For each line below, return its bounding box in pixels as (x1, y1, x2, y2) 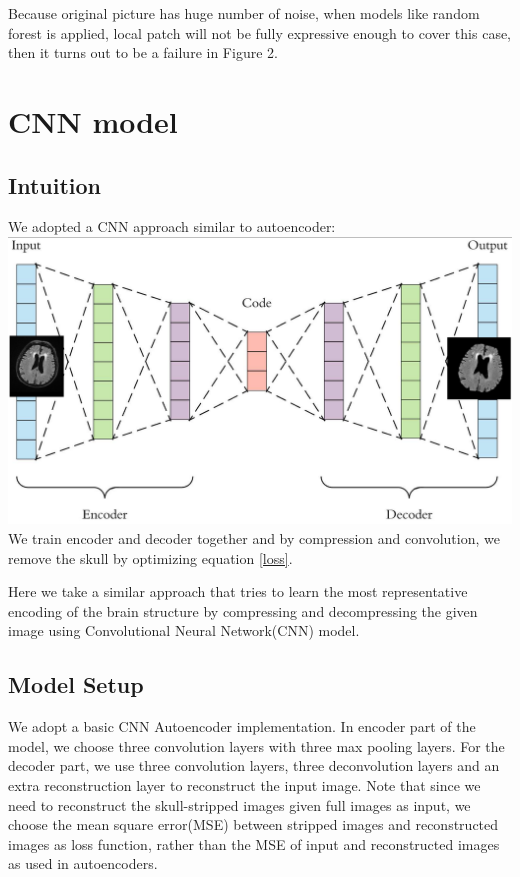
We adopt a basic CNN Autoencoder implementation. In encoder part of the (8, 716, 476, 737)
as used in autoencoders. (8, 853, 158, 874)
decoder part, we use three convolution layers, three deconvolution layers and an (8, 755, 500, 776)
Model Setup (8, 669, 144, 700)
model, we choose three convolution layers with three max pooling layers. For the (8, 735, 505, 756)
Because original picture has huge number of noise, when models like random (8, 3, 480, 23)
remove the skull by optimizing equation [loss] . (8, 547, 293, 568)
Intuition (8, 169, 101, 200)
